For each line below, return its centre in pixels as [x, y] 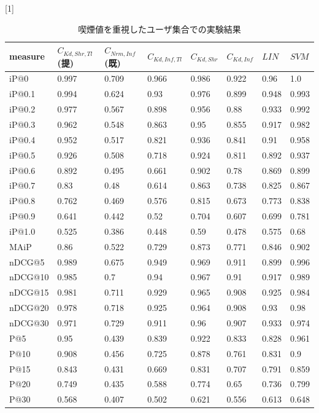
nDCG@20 [29, 308]
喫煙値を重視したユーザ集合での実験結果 [159, 29]
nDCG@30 [29, 322]
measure [27, 56]
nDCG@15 [29, 292]
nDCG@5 [27, 262]
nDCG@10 [29, 277]
